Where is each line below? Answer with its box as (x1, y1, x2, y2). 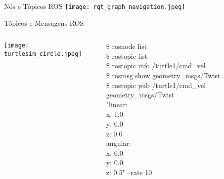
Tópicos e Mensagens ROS (4, 17, 84, 28)
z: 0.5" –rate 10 (106, 167, 152, 177)
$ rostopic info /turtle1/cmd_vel (106, 60, 206, 71)
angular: (106, 138, 131, 148)
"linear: (106, 99, 128, 109)
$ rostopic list (106, 50, 148, 61)
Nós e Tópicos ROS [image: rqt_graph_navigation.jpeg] (4, 1, 185, 11)
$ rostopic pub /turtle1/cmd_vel (106, 80, 206, 90)
